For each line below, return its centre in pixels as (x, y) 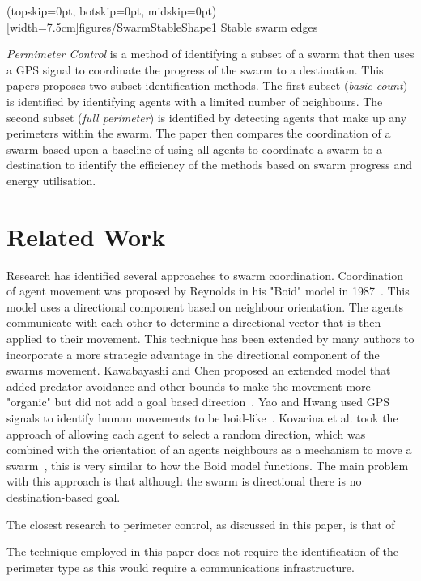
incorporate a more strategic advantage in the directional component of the (193, 354)
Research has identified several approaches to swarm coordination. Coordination (205, 275)
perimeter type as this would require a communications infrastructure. (181, 567)
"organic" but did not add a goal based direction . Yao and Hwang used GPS (198, 402)
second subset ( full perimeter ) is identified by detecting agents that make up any (207, 117)
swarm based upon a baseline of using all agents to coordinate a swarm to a (195, 148)
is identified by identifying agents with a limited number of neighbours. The (195, 101)
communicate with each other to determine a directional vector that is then (194, 322)
